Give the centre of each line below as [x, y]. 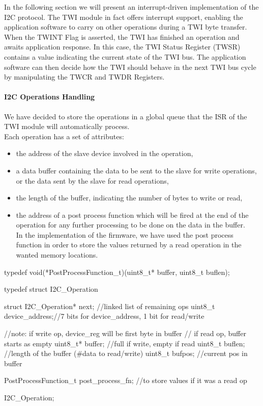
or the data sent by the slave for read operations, [92, 180]
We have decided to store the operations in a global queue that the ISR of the [126, 116]
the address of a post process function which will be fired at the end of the [132, 214]
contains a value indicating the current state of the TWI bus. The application [125, 56]
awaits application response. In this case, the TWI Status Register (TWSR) [122, 47]
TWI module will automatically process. [67, 126]
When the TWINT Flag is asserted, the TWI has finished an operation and [122, 36]
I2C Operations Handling [50, 97]
